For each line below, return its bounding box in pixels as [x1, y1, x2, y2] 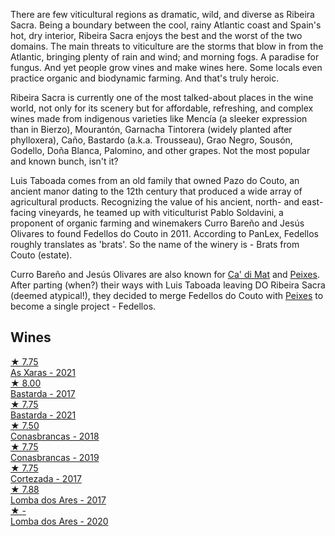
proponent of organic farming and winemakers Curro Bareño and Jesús [10, 217, 305, 229]
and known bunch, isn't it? [10, 155, 119, 167]
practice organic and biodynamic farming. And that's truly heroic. [10, 72, 280, 84]
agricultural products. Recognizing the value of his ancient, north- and [10, 196, 300, 208]
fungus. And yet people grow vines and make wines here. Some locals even [10, 62, 323, 73]
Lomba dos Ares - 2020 [10, 515, 109, 527]
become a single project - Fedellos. [10, 300, 157, 312]
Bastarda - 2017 [10, 387, 76, 399]
